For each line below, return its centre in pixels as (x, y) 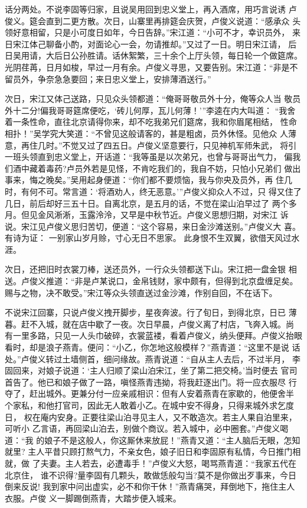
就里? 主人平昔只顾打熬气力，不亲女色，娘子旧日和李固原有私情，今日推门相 (153, 451)
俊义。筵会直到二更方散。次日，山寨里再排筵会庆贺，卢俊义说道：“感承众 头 (153, 20)
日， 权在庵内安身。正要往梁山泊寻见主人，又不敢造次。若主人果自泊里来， (151, 417)
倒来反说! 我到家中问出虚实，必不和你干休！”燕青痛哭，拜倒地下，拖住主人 (150, 486)
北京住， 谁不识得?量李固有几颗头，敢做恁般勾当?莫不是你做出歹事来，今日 (151, 475)
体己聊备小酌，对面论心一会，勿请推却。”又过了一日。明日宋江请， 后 (163, 44)
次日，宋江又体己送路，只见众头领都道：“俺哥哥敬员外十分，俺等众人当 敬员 (153, 99)
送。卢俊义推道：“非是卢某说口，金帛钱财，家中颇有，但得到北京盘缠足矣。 (151, 281)
